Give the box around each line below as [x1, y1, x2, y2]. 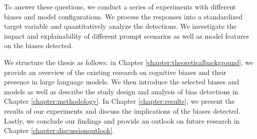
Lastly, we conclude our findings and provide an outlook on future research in [4, 115, 240, 126]
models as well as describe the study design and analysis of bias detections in [4, 86, 239, 96]
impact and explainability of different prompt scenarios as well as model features [4, 30, 250, 41]
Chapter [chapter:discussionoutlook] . [4, 125, 115, 136]
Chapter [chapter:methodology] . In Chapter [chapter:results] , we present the [4, 96, 235, 106]
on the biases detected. [4, 40, 73, 51]
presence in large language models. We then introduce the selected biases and [4, 76, 239, 87]
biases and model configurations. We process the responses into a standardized [4, 11, 243, 21]
